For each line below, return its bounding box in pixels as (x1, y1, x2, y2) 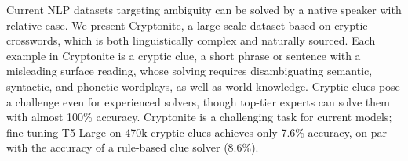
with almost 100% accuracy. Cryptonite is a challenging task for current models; (6, 109, 392, 125)
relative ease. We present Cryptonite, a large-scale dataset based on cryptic (6, 16, 368, 33)
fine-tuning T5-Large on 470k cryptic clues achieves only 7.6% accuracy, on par (6, 123, 388, 140)
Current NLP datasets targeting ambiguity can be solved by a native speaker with (6, 2, 402, 17)
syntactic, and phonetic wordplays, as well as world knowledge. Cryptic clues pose (6, 77, 400, 94)
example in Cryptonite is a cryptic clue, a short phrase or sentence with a (6, 47, 361, 63)
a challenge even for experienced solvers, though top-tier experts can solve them (6, 93, 390, 109)
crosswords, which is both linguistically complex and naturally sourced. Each (6, 32, 376, 48)
